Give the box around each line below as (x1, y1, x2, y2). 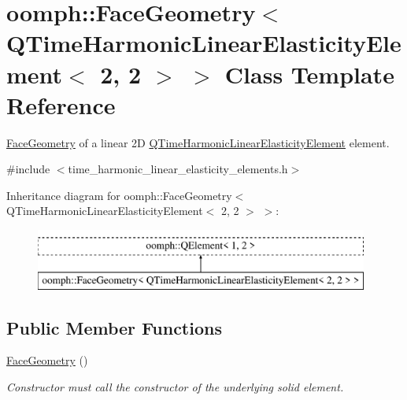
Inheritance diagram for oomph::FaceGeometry (6, 187, 232, 203)
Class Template (224, 57, 394, 90)
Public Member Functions (6, 315, 222, 339)
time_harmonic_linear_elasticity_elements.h (68, 161, 288, 177)
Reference (6, 88, 116, 120)
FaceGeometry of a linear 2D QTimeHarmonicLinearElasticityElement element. (6, 134, 390, 150)
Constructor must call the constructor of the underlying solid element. (6, 379, 344, 395)
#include (6, 161, 50, 177)
